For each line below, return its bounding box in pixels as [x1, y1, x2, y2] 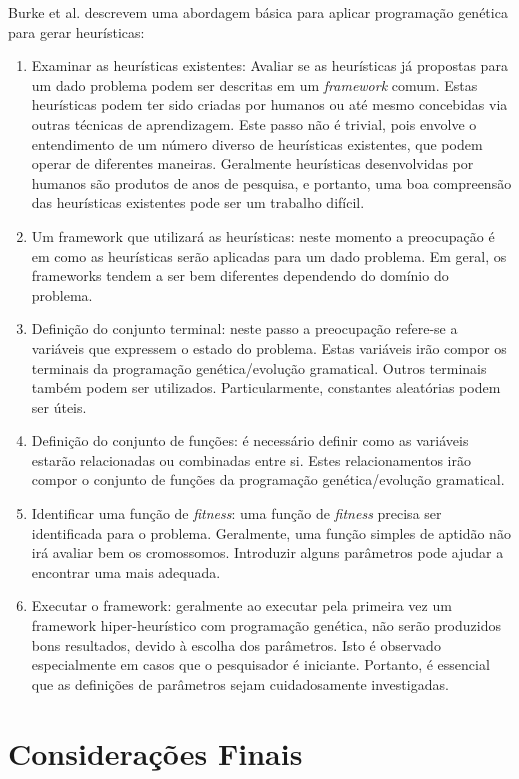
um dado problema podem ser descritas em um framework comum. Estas [31, 74, 478, 95]
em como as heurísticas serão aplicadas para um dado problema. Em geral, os [31, 245, 507, 266]
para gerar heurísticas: [8, 21, 145, 42]
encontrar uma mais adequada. [31, 561, 221, 582]
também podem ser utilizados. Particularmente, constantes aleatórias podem [31, 377, 501, 398]
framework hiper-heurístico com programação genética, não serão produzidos [31, 615, 501, 636]
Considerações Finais [8, 732, 303, 773]
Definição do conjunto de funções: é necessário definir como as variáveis [31, 430, 469, 451]
